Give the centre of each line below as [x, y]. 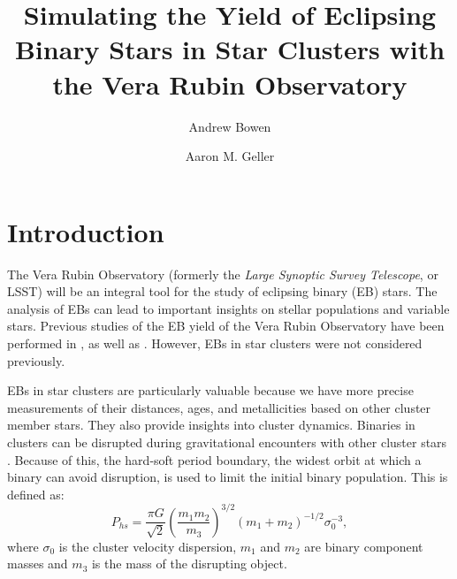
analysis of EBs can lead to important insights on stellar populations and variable [228, 308]
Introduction [86, 231]
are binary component [364, 546]
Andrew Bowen [230, 126]
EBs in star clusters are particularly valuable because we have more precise [210, 390]
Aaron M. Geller [230, 156]
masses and [38, 564]
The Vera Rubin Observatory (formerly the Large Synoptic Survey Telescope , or [223, 274]
